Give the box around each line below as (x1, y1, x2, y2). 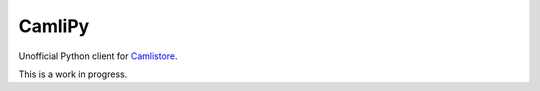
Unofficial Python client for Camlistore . (18, 50, 179, 62)
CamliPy (18, 15, 90, 37)
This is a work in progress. (18, 68, 128, 80)
